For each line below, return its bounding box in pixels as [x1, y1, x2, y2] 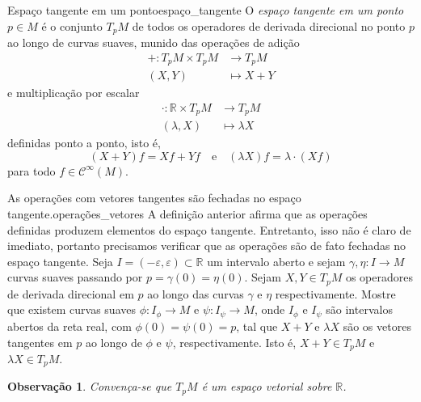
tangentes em [7, 333, 73, 350]
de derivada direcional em [7, 285, 134, 302]
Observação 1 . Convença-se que [7, 378, 172, 395]
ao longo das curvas [147, 285, 244, 302]
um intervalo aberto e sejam [207, 252, 346, 269]
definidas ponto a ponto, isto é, [7, 134, 161, 151]
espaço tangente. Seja [7, 252, 113, 269]
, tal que [236, 317, 278, 334]
